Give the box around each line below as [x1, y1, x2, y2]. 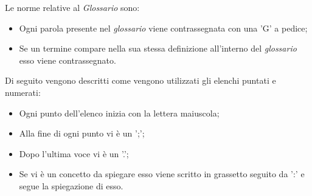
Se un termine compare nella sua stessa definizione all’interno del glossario [19, 42, 297, 55]
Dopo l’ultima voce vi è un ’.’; [19, 147, 129, 160]
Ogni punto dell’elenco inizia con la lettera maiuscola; [19, 106, 220, 119]
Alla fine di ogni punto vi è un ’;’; [19, 127, 145, 140]
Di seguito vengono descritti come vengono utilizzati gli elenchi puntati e [5, 74, 276, 87]
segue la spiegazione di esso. [19, 179, 123, 192]
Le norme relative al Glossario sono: [5, 1, 140, 13]
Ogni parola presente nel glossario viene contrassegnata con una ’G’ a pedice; [19, 21, 308, 34]
